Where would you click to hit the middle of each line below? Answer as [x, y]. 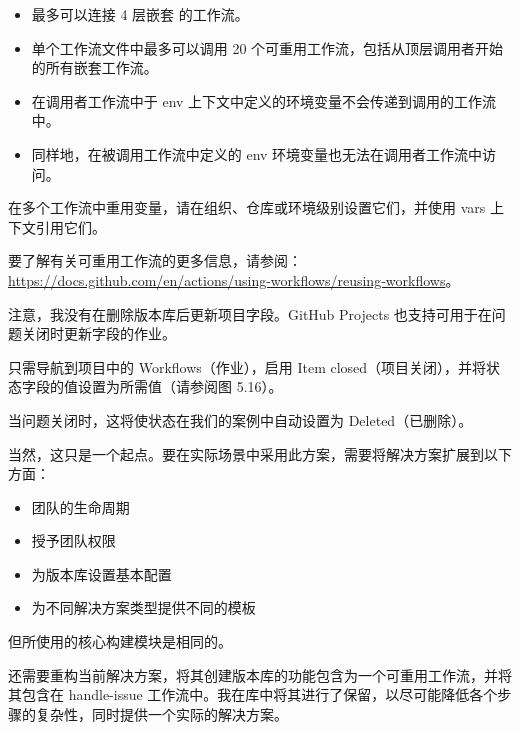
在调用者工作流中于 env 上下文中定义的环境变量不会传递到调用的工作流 [264, 100]
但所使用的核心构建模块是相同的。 [120, 641]
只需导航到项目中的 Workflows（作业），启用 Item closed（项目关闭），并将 [247, 366]
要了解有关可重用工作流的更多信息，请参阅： [155, 260]
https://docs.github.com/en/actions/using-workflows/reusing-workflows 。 [234, 279]
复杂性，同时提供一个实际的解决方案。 [161, 713]
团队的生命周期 [80, 506]
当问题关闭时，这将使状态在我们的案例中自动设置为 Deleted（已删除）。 [240, 419]
